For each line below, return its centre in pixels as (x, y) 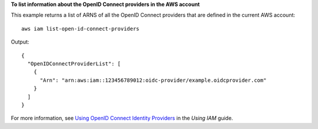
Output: (20, 42)
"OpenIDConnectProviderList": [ (74, 64)
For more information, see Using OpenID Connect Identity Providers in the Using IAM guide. (122, 118)
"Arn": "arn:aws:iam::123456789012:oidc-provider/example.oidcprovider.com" (153, 80)
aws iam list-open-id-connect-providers (80, 29)
